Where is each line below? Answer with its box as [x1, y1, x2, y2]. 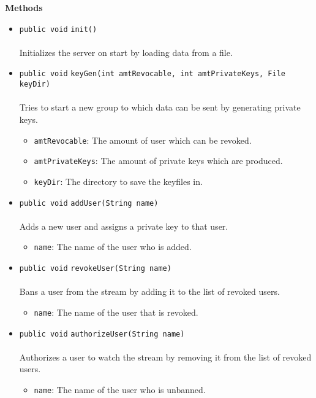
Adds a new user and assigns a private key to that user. [19, 219, 228, 232]
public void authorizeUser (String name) [19, 329, 185, 338]
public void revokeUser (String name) [19, 264, 171, 273]
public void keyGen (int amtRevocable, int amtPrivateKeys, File [19, 69, 285, 79]
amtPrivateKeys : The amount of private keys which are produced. [34, 154, 283, 167]
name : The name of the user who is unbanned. [34, 383, 206, 396]
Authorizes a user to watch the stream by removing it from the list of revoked [19, 350, 312, 363]
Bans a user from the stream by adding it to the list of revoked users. [19, 285, 280, 298]
